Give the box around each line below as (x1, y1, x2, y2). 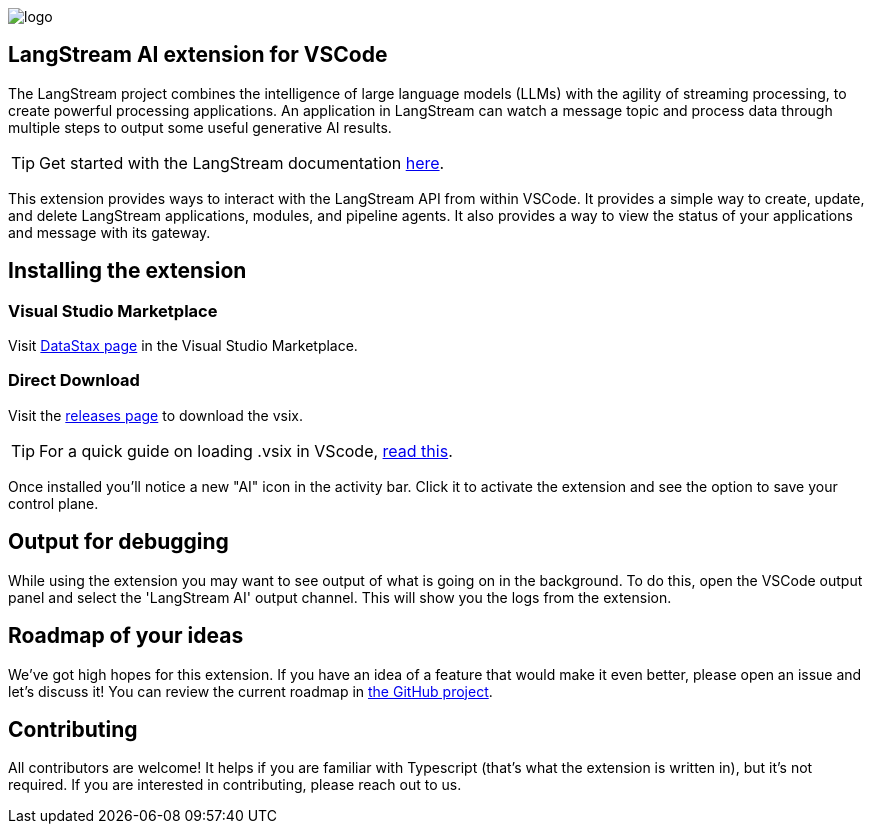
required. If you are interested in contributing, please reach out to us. (8, 776, 462, 794)
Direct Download (8, 370, 140, 391)
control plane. (8, 494, 99, 512)
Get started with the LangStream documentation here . (39, 152, 445, 173)
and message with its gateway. (8, 223, 211, 241)
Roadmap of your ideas (8, 623, 244, 649)
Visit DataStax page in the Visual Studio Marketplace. (8, 337, 358, 355)
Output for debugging (8, 529, 229, 555)
